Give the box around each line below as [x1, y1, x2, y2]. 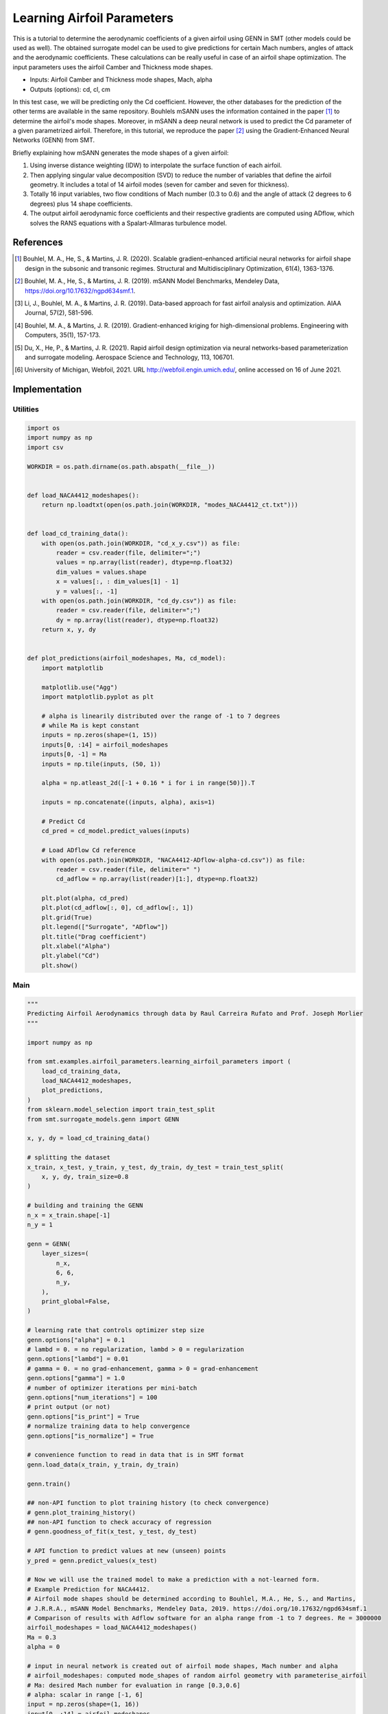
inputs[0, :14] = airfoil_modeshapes [41, 740, 169, 749]
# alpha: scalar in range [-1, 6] [27, 1691, 143, 1699]
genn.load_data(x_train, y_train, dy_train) [27, 1460, 180, 1469]
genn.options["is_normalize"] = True [27, 1432, 154, 1440]
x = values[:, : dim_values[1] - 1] [56, 578, 180, 586]
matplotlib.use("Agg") [41, 683, 118, 691]
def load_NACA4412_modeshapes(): [27, 491, 140, 499]
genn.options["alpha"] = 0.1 [27, 1336, 125, 1344]
